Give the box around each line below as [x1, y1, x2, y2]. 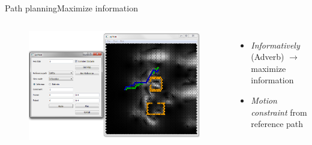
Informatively [251, 38, 300, 51]
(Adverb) [251, 50, 284, 63]
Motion [251, 93, 277, 106]
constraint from [251, 105, 307, 118]
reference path [251, 117, 304, 130]
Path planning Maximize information [5, 2, 138, 14]
